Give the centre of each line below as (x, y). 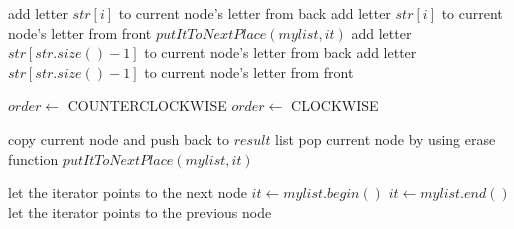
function (33, 158)
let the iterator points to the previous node (140, 211)
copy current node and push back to (119, 138)
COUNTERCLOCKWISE (147, 105)
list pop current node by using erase (385, 138)
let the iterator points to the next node (127, 192)
